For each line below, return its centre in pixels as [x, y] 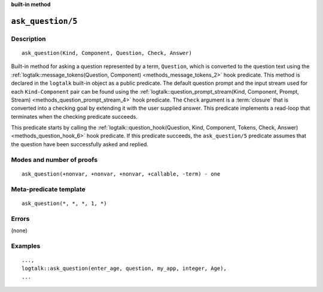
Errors [20, 219]
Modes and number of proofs [54, 159]
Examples [26, 246]
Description [28, 39]
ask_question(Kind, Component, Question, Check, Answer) [107, 53]
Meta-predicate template [48, 189]
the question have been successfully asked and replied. [80, 144]
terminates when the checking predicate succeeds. [74, 116]
